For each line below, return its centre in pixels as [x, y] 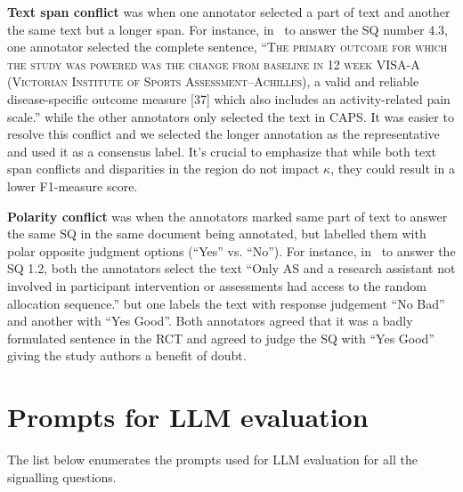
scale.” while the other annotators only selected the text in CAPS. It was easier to [231, 116]
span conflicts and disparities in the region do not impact [163, 169]
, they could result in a [393, 169]
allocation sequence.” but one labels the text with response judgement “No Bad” [226, 303]
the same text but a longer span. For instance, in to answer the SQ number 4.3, [227, 29]
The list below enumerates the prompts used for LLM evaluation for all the [212, 459]
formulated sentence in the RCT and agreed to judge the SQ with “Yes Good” [221, 338]
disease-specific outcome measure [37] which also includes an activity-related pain [229, 98]
